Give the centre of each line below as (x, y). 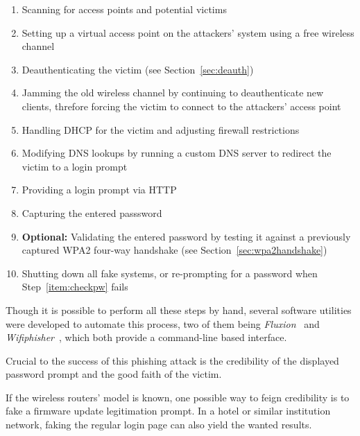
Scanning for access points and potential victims (124, 9)
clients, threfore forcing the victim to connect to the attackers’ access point (181, 106)
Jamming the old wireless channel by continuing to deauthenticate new (173, 93)
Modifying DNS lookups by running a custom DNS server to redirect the (177, 153)
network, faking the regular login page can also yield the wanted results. (159, 425)
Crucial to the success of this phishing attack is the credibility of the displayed (172, 360)
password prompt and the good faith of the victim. (114, 374)
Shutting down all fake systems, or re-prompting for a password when (170, 273)
